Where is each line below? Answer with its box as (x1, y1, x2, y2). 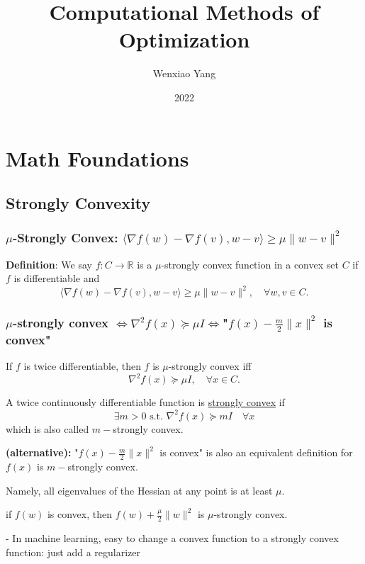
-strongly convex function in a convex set (161, 256, 339, 271)
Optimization (118, 25, 250, 54)
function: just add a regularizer (6, 544, 141, 559)
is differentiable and (13, 271, 100, 286)
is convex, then (47, 507, 112, 521)
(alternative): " (6, 445, 79, 460)
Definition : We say (6, 256, 92, 271)
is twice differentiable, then (23, 359, 141, 373)
